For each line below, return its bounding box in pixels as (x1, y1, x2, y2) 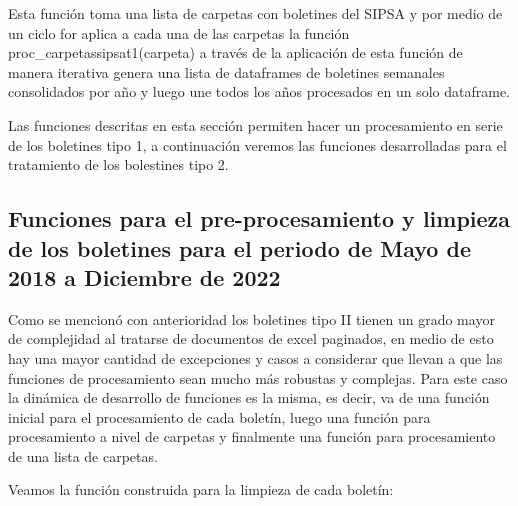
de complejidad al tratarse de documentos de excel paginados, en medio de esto (8, 328, 494, 349)
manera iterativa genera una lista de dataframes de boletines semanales (8, 61, 445, 82)
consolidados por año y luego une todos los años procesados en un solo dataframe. (8, 81, 511, 102)
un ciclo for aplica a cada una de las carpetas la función (8, 22, 350, 43)
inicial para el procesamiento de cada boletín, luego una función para (8, 406, 431, 427)
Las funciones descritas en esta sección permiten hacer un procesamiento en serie (8, 114, 503, 135)
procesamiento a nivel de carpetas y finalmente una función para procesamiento (8, 426, 496, 447)
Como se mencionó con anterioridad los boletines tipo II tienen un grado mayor (8, 308, 495, 329)
